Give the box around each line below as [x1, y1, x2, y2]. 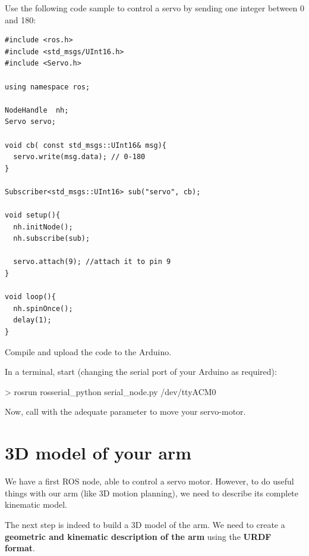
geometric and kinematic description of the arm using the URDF [5, 530, 272, 542]
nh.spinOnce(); [13, 304, 73, 313]
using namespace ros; [5, 82, 90, 91]
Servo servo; [5, 117, 56, 126]
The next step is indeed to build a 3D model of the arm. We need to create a [5, 518, 285, 530]
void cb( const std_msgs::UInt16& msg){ [5, 141, 167, 150]
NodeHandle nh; [5, 105, 69, 114]
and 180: [5, 13, 36, 26]
